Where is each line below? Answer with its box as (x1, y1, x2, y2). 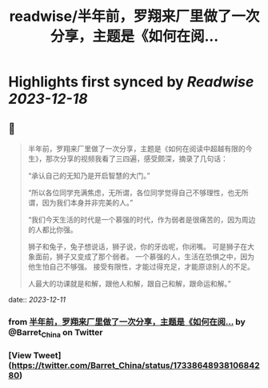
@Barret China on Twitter (8, 326, 103, 340)
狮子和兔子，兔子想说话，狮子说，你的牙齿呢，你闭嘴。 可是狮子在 (27, 242, 248, 251)
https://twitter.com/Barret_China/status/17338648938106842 (11, 360, 260, 371)
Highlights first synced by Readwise (8, 73, 254, 91)
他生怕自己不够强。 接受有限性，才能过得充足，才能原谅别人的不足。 (27, 262, 254, 271)
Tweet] (33, 350, 62, 361)
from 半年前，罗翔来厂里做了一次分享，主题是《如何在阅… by (8, 316, 246, 327)
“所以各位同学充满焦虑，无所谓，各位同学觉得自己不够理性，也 (27, 188, 234, 197)
